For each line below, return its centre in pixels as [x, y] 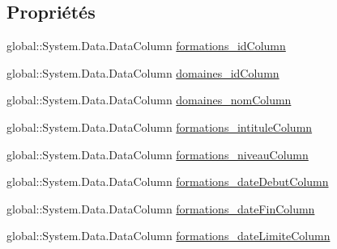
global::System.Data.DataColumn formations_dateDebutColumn [168, 181]
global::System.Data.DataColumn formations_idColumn [146, 46]
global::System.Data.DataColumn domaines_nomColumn [149, 100]
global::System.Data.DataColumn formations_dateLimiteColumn [168, 236]
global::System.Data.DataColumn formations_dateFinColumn [161, 208]
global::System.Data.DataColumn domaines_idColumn [143, 72]
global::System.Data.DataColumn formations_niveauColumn [158, 154]
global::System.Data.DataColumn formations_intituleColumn [160, 127]
